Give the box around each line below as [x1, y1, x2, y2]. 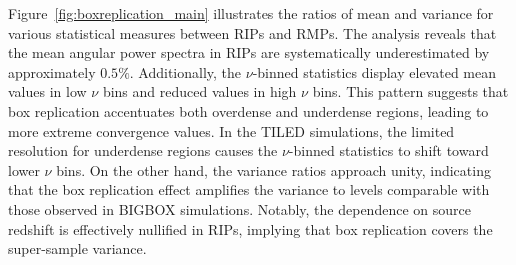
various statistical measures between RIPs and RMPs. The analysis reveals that [8, 22, 497, 43]
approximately [8, 61, 96, 82]
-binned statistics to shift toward [288, 140, 489, 161]
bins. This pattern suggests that [312, 81, 509, 102]
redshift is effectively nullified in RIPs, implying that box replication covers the [8, 218, 493, 239]
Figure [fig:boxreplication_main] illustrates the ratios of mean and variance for [8, 3, 494, 23]
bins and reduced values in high [102, 81, 297, 102]
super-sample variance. [8, 238, 147, 259]
